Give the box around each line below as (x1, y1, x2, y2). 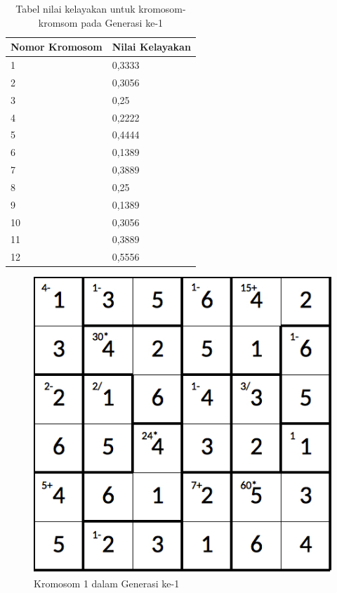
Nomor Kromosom (11, 39, 103, 54)
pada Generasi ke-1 (81, 15, 164, 30)
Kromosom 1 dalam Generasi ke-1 (34, 576, 180, 591)
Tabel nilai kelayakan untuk (15, 1, 136, 15)
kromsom (38, 15, 78, 30)
